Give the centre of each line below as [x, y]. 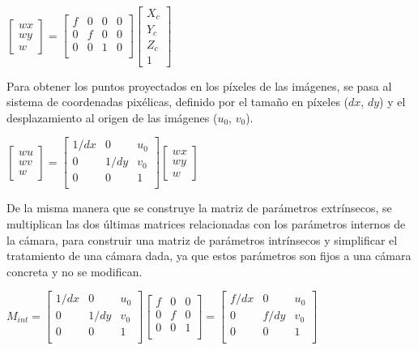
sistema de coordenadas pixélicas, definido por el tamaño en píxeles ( [178, 102]
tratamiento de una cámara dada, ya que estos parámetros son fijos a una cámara [209, 256]
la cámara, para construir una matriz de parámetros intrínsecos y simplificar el [202, 239]
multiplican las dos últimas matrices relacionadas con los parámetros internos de [206, 224]
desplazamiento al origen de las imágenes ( [112, 117]
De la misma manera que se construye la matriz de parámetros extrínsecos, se [199, 208]
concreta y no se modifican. [75, 271]
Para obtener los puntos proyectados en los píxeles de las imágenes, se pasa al [199, 85]
